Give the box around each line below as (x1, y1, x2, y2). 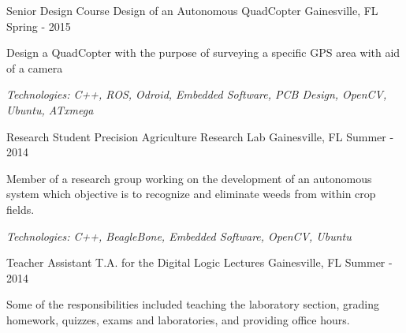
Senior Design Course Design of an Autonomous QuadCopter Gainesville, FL (6, 2, 378, 18)
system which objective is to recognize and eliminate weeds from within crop (6, 185, 376, 202)
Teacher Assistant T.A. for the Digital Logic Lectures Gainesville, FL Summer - (6, 254, 393, 271)
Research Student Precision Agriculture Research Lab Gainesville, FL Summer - (6, 128, 394, 144)
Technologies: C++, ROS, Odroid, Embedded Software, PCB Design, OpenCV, (6, 86, 387, 103)
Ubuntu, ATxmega (6, 101, 94, 118)
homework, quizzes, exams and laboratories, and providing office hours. (6, 311, 350, 327)
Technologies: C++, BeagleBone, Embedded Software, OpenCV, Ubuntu (6, 227, 352, 244)
